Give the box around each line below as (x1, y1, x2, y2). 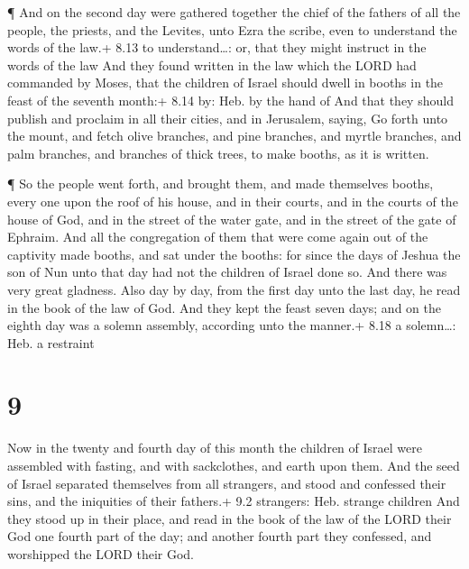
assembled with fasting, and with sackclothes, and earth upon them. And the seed (7, 456, 460, 474)
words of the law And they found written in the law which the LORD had (7, 55, 417, 74)
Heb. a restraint (7, 333, 95, 352)
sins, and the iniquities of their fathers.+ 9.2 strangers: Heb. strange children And (7, 491, 460, 510)
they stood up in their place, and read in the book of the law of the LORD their (7, 509, 452, 528)
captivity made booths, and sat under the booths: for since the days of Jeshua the (7, 244, 461, 263)
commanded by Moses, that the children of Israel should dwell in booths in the (7, 73, 444, 92)
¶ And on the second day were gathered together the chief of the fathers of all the (7, 3, 461, 21)
